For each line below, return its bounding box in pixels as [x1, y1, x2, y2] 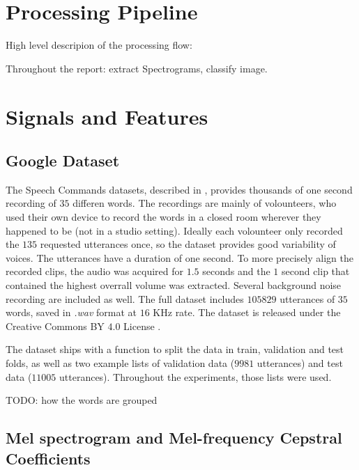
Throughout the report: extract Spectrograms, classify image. [6, 61, 268, 75]
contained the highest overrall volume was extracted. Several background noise [6, 278, 342, 292]
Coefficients [6, 447, 91, 469]
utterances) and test [257, 356, 343, 370]
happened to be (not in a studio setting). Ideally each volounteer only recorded [6, 223, 343, 237]
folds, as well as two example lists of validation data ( [6, 356, 235, 370]
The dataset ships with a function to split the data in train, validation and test [6, 342, 344, 357]
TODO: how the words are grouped [6, 393, 158, 407]
